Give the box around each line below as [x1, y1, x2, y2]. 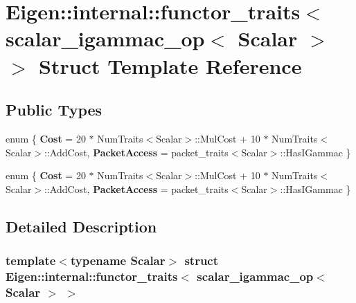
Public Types [6, 99, 103, 120]
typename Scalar [70, 252, 166, 269]
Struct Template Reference [39, 51, 302, 80]
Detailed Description [6, 215, 157, 237]
